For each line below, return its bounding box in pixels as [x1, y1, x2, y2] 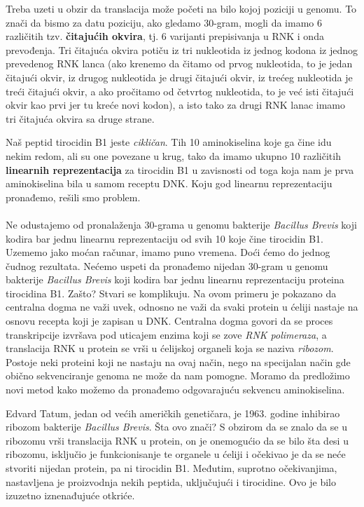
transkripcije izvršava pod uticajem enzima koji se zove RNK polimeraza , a [6, 327, 327, 342]
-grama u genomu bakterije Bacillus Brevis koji [154, 217, 357, 231]
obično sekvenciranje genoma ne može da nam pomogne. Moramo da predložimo [6, 368, 350, 383]
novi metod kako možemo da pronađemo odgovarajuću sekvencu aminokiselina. [6, 382, 345, 397]
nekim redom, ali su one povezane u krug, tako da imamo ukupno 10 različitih [6, 148, 341, 163]
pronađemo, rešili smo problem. [6, 189, 141, 204]
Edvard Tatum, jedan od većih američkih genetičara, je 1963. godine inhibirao [6, 405, 340, 420]
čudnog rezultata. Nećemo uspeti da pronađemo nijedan [6, 258, 246, 273]
